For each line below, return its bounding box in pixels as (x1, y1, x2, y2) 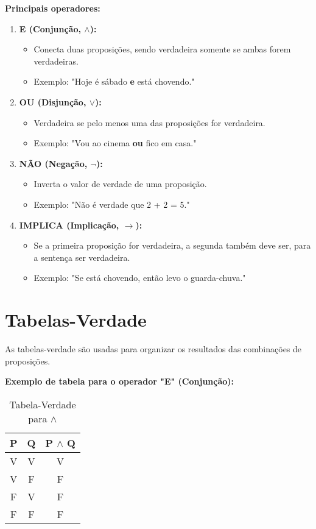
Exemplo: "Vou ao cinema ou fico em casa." (33, 137, 197, 149)
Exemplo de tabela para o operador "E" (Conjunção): (5, 375, 234, 388)
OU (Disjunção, (19, 95, 86, 108)
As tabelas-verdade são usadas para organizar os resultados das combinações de (5, 343, 302, 355)
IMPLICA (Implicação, (19, 218, 119, 231)
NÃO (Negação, (19, 157, 88, 169)
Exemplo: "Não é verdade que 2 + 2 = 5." (33, 197, 190, 210)
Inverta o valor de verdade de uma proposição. (33, 177, 207, 190)
